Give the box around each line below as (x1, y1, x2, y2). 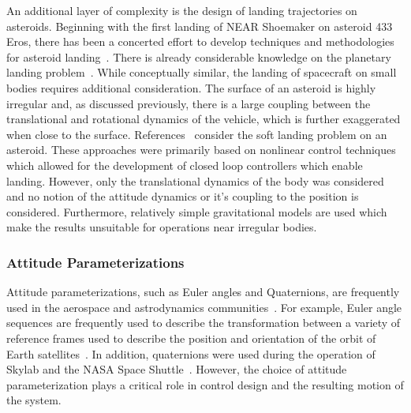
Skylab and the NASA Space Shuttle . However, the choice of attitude (6, 361, 347, 377)
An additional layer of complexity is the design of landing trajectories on (6, 2, 357, 18)
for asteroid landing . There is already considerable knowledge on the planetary (6, 48, 391, 65)
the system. (6, 392, 62, 408)
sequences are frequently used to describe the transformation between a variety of (6, 314, 401, 331)
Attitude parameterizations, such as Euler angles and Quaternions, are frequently (6, 283, 400, 300)
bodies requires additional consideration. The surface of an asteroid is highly (6, 79, 376, 96)
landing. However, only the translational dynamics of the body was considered (6, 172, 384, 189)
